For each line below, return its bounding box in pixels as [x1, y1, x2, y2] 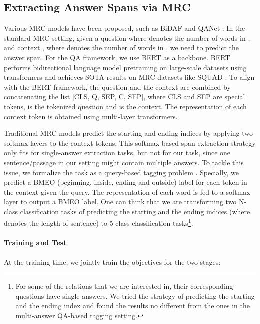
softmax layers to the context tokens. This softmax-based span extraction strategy [4, 137, 256, 148]
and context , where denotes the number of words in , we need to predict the [4, 42, 239, 53]
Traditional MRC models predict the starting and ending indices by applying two [4, 128, 253, 138]
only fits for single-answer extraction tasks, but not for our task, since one [4, 147, 231, 158]
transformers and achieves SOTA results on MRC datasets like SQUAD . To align [4, 72, 255, 82]
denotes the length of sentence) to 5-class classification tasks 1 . [4, 216, 193, 228]
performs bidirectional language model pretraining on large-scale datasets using [4, 62, 247, 72]
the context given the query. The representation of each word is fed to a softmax [4, 186, 250, 197]
